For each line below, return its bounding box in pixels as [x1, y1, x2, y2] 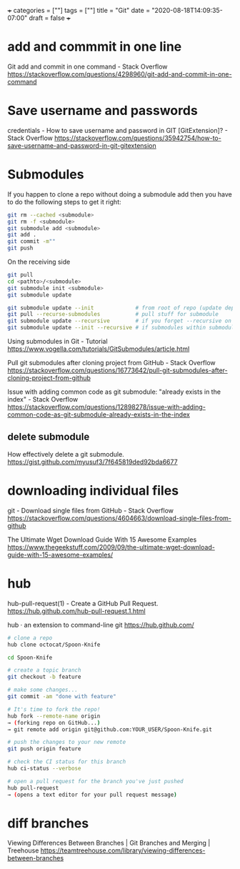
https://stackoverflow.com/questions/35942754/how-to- [54, 134, 221, 142]
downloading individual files [7, 482, 179, 499]
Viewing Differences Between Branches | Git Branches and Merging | [7, 839, 211, 848]
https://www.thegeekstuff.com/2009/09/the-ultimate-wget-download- [7, 542, 216, 551]
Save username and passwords [7, 103, 198, 119]
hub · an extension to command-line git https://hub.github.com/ [7, 620, 194, 629]
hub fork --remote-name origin [7, 712, 101, 720]
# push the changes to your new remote [7, 739, 126, 746]
